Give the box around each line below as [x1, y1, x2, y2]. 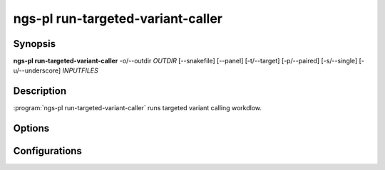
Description [13, 85, 67, 97]
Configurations [13, 145, 82, 157]
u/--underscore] [13, 66, 61, 75]
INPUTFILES [62, 66, 99, 75]
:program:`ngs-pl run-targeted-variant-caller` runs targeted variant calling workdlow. [13, 104, 262, 112]
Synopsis [13, 38, 56, 50]
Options [13, 122, 50, 134]
